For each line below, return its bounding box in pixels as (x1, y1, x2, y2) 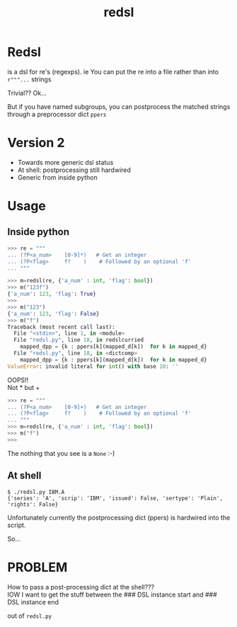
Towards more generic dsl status (17, 158, 114, 166)
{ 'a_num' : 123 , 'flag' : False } (7, 310, 100, 317)
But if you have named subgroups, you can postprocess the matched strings (7, 102, 231, 110)
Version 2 (7, 135, 65, 151)
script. (7, 521, 26, 529)
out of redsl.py (7, 611, 52, 620)
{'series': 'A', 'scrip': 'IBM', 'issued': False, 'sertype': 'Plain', (7, 495, 223, 502)
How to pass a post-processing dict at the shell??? (7, 582, 154, 591)
